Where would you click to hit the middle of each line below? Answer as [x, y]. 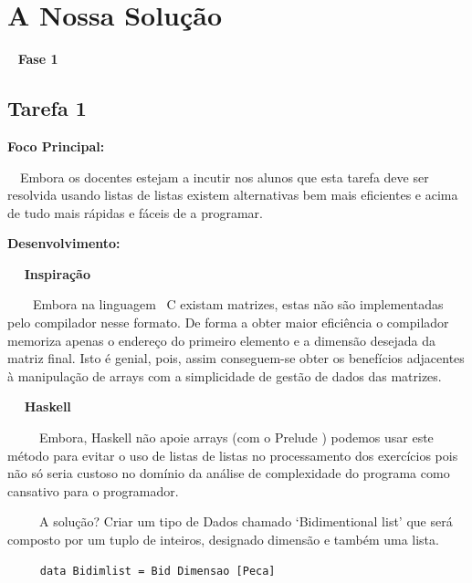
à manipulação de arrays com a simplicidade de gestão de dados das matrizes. [225, 375]
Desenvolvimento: [64, 243]
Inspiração [57, 273]
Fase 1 [38, 59]
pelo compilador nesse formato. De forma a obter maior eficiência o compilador [228, 323]
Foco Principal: [56, 146]
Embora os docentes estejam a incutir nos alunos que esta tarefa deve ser [224, 177]
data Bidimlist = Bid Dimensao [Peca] [157, 571]
